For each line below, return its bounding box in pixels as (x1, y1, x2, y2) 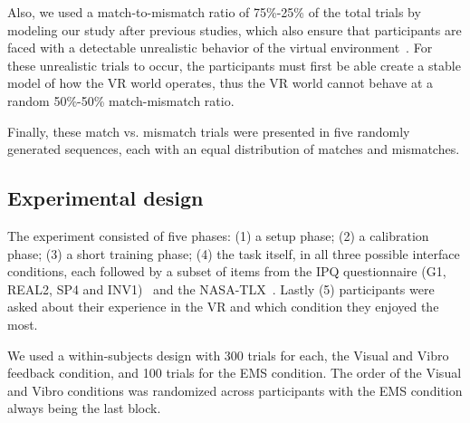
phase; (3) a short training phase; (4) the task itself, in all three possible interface (7, 244, 460, 263)
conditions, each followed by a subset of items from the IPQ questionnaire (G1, (7, 262, 446, 281)
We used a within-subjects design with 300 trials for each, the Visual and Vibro (7, 345, 449, 364)
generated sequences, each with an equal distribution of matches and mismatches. (7, 139, 460, 159)
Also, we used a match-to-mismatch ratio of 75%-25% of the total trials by (7, 3, 421, 21)
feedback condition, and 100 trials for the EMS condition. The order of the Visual (7, 363, 462, 382)
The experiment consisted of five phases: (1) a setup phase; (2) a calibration (7, 226, 429, 245)
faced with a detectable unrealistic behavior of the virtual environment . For (7, 38, 433, 57)
